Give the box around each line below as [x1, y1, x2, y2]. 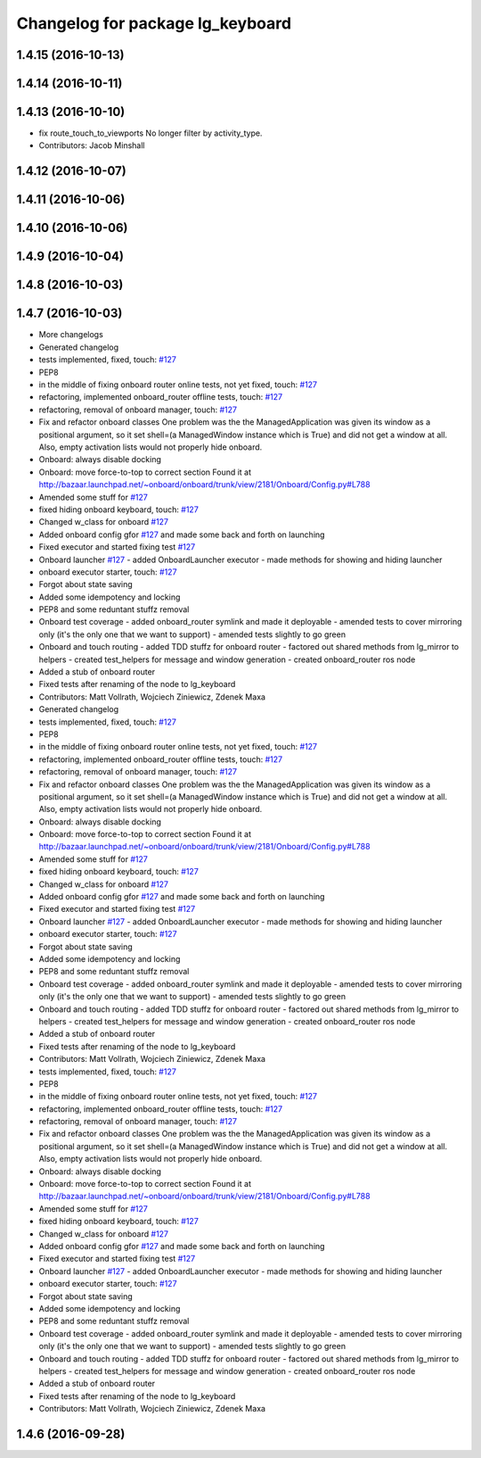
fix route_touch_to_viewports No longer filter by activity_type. [38, 128, 263, 138]
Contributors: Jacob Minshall [38, 140, 145, 151]
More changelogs [38, 329, 104, 340]
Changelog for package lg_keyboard [16, 13, 292, 33]
